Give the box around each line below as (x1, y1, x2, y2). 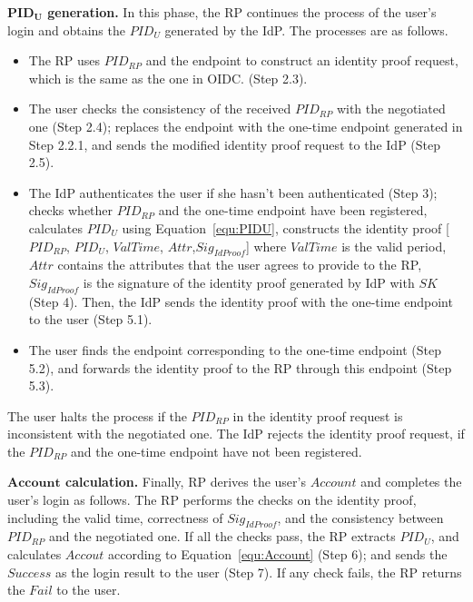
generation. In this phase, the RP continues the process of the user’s (47, 3, 437, 21)
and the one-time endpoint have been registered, (158, 201, 428, 220)
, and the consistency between (277, 508, 444, 527)
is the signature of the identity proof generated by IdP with (83, 272, 415, 291)
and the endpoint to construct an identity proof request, (145, 51, 458, 70)
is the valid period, (341, 236, 447, 255)
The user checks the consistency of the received (28, 99, 291, 118)
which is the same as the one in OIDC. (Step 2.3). (28, 68, 308, 87)
